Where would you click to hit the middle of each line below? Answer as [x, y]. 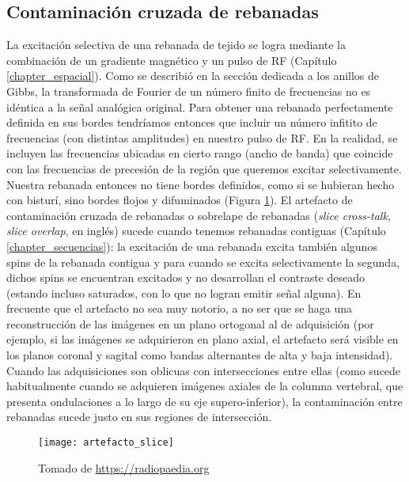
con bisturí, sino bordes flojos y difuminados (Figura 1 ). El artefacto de [180, 200]
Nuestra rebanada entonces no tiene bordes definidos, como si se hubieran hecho [201, 184]
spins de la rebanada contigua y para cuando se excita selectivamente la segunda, [203, 262]
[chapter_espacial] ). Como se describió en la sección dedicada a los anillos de [193, 76]
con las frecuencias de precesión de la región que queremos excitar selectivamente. [204, 168]
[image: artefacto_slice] [106, 443]
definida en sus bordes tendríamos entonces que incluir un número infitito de [192, 122]
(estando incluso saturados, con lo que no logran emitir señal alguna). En [184, 292]
